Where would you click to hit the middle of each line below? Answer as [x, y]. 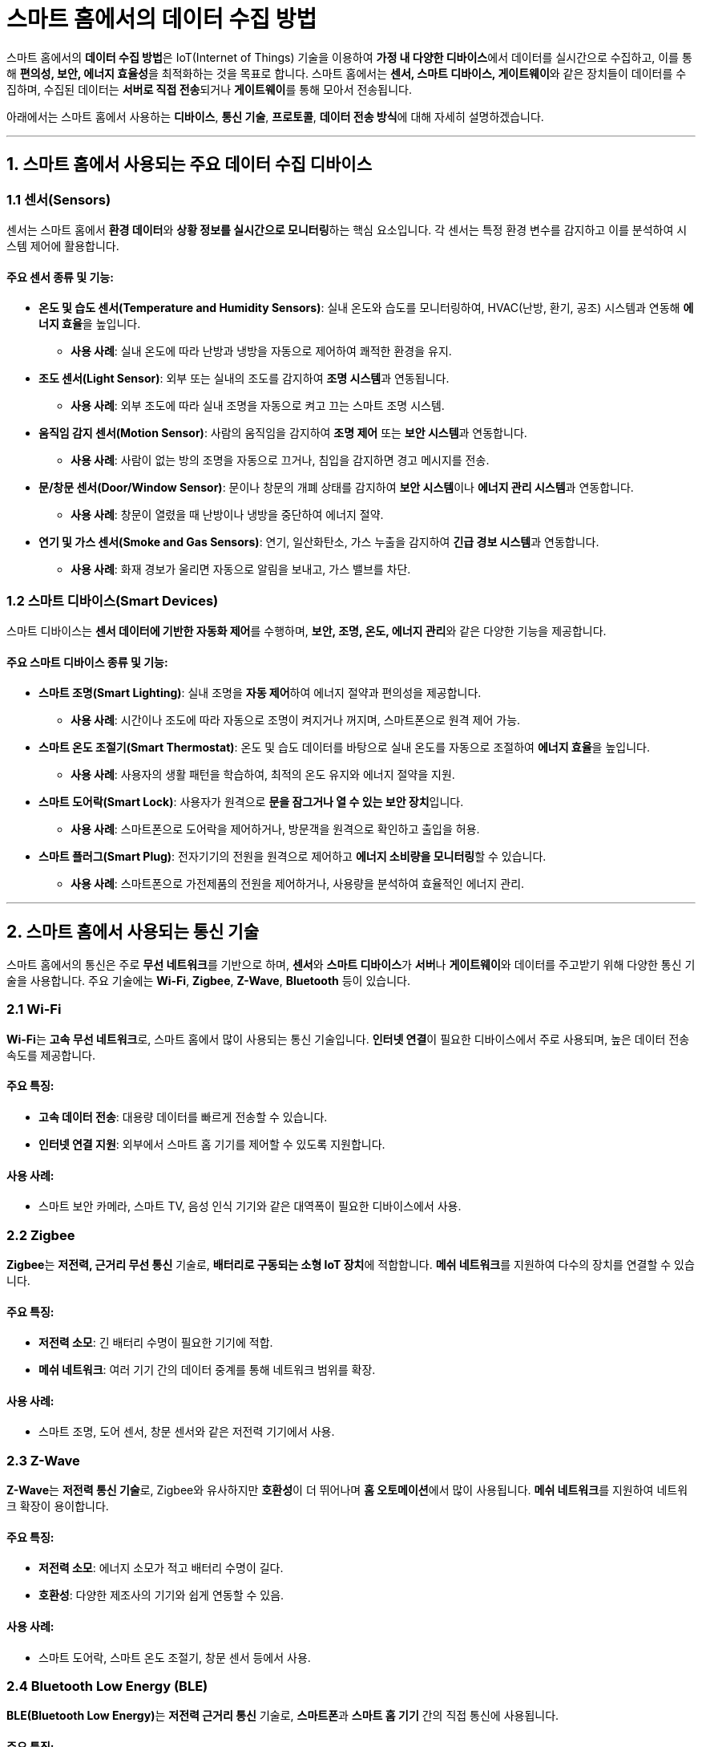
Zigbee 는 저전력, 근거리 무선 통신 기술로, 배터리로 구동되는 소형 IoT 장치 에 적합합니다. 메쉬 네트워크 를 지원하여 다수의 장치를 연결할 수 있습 [351, 1264]
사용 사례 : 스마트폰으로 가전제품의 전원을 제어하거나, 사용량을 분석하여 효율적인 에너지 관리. [298, 884]
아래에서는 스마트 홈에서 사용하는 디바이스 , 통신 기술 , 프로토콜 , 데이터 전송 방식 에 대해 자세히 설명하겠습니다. [275, 116]
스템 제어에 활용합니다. [63, 245]
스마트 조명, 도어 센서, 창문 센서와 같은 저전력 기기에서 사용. [187, 1432]
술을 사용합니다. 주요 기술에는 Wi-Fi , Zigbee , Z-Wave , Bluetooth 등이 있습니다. [208, 981]
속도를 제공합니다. [51, 1055]
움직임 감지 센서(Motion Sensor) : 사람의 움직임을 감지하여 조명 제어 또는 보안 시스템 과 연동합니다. [283, 433]
